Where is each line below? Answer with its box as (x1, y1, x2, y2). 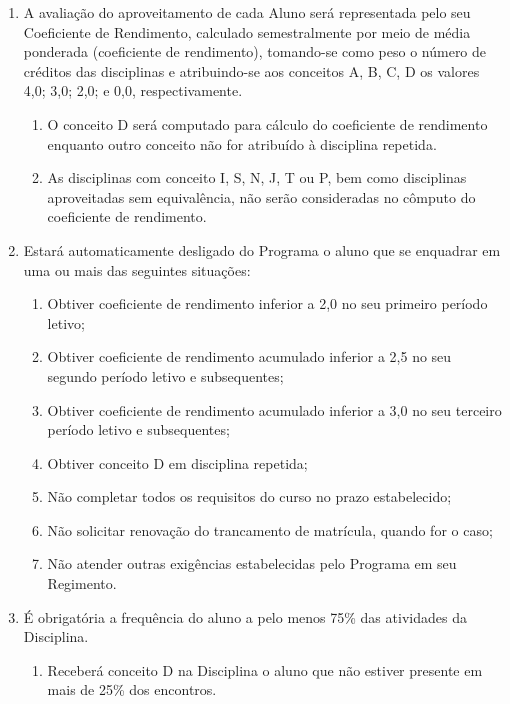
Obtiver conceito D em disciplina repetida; (47, 452, 308, 473)
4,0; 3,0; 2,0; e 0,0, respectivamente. (23, 80, 243, 101)
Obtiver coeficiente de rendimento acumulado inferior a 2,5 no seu (47, 346, 452, 367)
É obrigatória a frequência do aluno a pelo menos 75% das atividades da (23, 606, 467, 627)
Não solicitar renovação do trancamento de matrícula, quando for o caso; (47, 519, 493, 540)
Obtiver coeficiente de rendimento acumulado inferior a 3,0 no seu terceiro (47, 399, 502, 420)
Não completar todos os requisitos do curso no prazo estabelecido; (47, 486, 452, 507)
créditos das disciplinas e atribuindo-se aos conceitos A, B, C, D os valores (23, 60, 480, 81)
